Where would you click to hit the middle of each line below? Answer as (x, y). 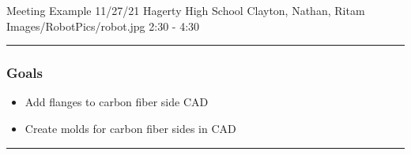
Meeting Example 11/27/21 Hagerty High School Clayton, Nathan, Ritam (186, 10)
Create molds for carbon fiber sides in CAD (130, 128)
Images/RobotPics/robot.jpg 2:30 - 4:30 (103, 26)
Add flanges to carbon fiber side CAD (117, 102)
